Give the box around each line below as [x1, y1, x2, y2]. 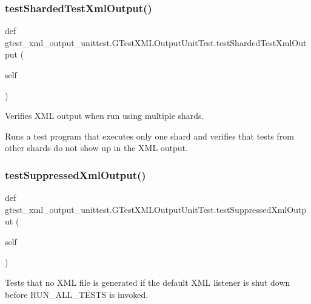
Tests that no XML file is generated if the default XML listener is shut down [5, 276, 290, 289]
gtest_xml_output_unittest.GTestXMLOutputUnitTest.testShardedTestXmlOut [5, 36, 307, 49]
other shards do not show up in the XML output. [5, 141, 188, 154]
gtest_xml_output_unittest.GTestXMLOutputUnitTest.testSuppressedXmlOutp [5, 203, 307, 215]
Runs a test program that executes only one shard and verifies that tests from [5, 129, 294, 142]
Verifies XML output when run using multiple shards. [5, 109, 204, 122]
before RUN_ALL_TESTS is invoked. [5, 288, 149, 300]
